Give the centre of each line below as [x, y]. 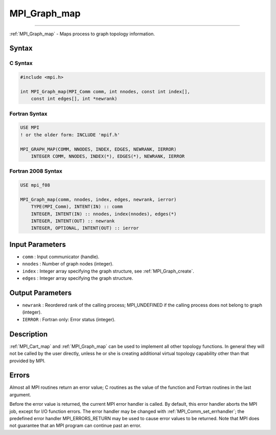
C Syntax [21, 63]
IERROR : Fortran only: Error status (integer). [69, 319]
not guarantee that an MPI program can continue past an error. [75, 426]
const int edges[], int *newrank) [74, 99]
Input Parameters [38, 244]
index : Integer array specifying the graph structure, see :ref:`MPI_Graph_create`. [108, 271]
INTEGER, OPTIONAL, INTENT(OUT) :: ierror [85, 228]
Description [29, 334]
